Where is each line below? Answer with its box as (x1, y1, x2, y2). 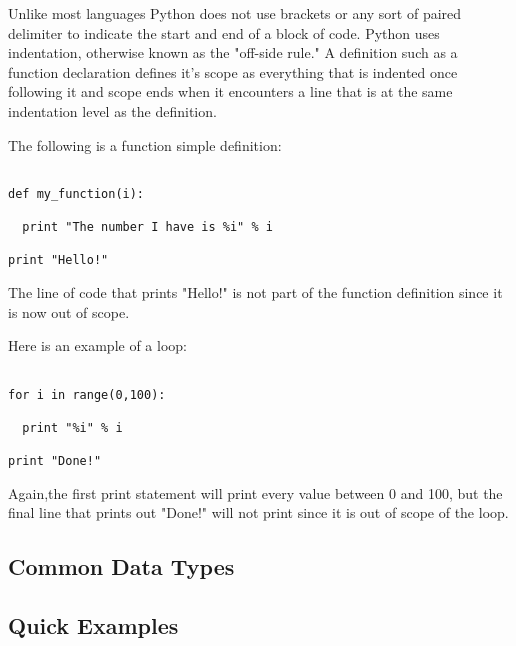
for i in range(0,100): (8, 387, 166, 402)
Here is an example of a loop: (8, 335, 187, 356)
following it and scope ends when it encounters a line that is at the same (8, 81, 453, 102)
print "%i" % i (22, 420, 123, 435)
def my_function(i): (8, 186, 145, 201)
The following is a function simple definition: (8, 134, 282, 155)
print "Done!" (8, 454, 102, 469)
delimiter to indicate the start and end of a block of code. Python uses (8, 22, 440, 43)
